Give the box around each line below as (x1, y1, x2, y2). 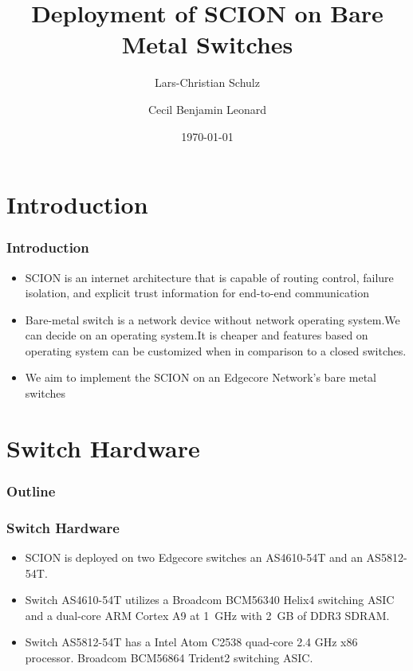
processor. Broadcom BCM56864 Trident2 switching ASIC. (25, 649, 313, 666)
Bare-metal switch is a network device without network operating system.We (25, 311, 400, 328)
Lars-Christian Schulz (155, 74, 260, 91)
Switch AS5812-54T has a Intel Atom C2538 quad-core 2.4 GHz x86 (25, 634, 358, 650)
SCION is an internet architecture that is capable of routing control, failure (25, 269, 394, 285)
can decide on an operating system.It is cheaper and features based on (25, 327, 368, 343)
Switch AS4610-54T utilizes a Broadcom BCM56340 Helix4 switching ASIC (25, 591, 395, 608)
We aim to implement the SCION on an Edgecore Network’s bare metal (25, 369, 376, 386)
